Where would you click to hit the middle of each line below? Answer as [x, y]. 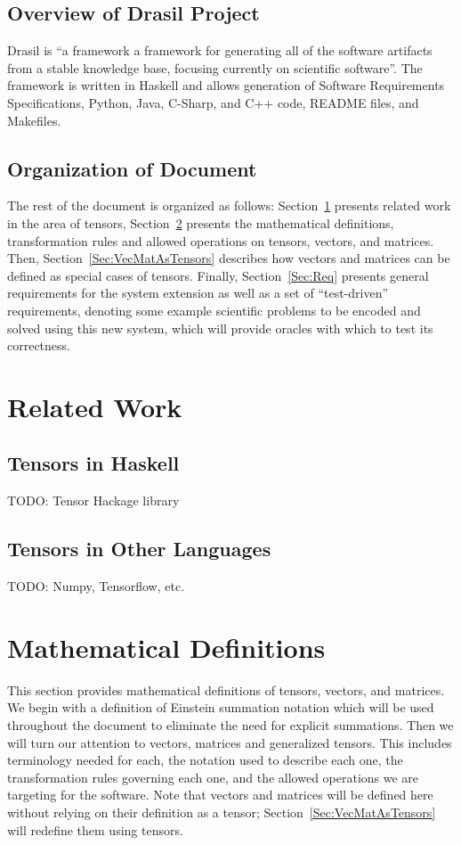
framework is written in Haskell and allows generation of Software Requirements [226, 85]
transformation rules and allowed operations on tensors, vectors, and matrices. [221, 240]
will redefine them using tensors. [95, 829]
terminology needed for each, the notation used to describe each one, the [205, 760]
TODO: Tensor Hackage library [93, 500]
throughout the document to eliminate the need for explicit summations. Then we [230, 725]
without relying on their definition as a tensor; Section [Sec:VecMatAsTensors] [222, 812]
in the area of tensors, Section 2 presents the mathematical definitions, [201, 222]
